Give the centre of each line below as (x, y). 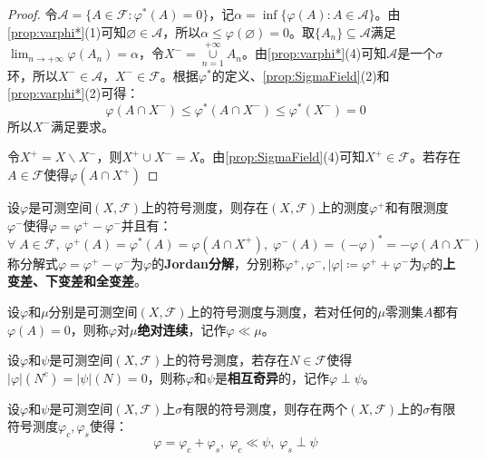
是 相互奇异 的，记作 (272, 377)
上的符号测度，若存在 (226, 360)
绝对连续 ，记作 (182, 329)
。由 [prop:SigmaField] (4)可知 (282, 157)
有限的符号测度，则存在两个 (265, 408)
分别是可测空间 (93, 311)
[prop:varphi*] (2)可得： (73, 93)
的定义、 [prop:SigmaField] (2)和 (301, 75)
